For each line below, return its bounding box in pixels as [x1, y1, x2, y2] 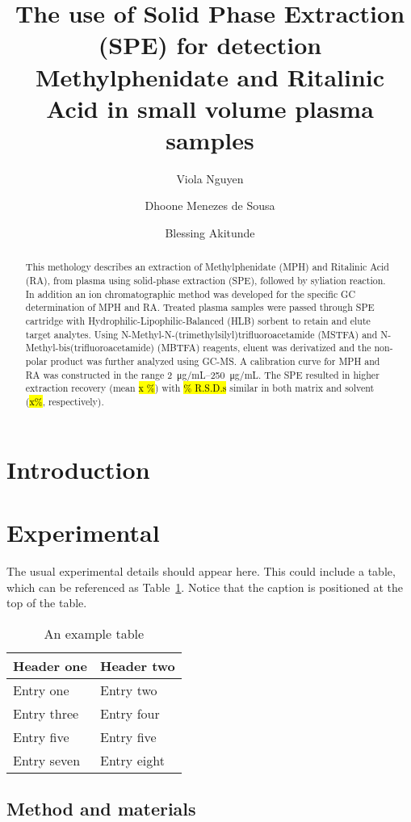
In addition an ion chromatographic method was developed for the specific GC [25, 287, 356, 300]
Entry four [100, 703, 160, 723]
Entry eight [100, 750, 165, 770]
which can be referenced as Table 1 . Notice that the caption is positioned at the [6, 578, 404, 595]
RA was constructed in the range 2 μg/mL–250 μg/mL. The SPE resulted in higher [25, 367, 380, 381]
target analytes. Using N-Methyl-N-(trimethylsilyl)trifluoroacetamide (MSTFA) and [25, 327, 378, 341]
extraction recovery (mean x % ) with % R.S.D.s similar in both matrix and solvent [25, 381, 375, 395]
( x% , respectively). [25, 395, 104, 409]
